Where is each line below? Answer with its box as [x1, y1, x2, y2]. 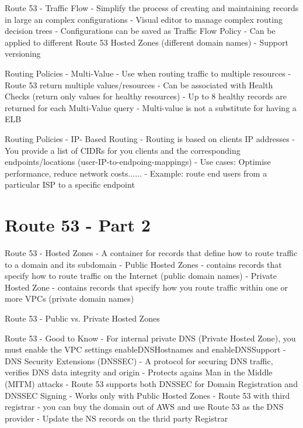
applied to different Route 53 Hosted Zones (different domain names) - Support [5, 36, 288, 48]
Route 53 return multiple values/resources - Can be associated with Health [5, 78, 273, 91]
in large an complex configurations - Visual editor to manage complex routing [5, 13, 283, 25]
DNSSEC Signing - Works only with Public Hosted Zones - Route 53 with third [5, 389, 290, 401]
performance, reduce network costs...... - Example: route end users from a [5, 167, 267, 179]
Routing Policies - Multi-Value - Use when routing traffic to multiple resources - [5, 67, 291, 79]
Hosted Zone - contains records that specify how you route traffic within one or [5, 281, 288, 293]
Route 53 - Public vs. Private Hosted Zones [5, 312, 160, 324]
